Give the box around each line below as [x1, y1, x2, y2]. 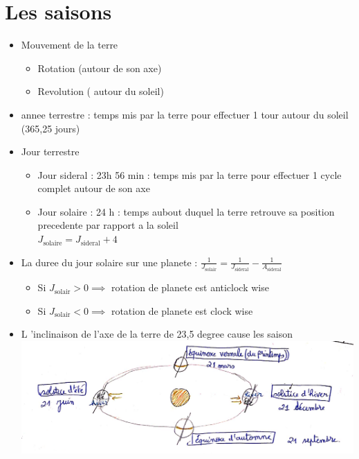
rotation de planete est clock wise [111, 303, 253, 318]
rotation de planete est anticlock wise [111, 280, 269, 295]
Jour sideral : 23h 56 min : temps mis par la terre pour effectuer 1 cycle [37, 167, 342, 182]
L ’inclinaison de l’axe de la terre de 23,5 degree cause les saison [21, 327, 293, 341]
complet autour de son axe [37, 181, 150, 196]
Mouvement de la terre [21, 37, 118, 52]
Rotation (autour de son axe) [37, 60, 162, 75]
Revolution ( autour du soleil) [37, 84, 164, 98]
